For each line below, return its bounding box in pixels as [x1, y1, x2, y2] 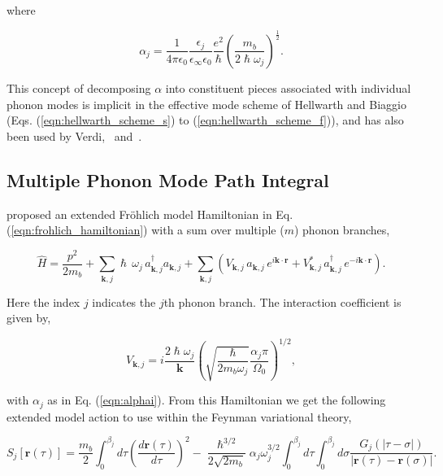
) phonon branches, [293, 221, 390, 238]
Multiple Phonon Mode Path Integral [7, 167, 329, 192]
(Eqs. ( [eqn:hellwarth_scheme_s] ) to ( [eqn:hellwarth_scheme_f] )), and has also [7, 111, 404, 129]
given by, [7, 309, 51, 326]
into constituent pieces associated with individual [165, 79, 411, 96]
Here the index [7, 293, 80, 310]
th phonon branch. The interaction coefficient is [163, 293, 402, 310]
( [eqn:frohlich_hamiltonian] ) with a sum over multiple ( [7, 221, 284, 238]
